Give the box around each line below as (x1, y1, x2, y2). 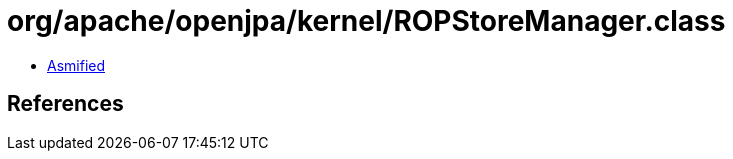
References (7, 91, 124, 117)
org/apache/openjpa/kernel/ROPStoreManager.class (7, 4, 726, 38)
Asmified (47, 56, 106, 74)
